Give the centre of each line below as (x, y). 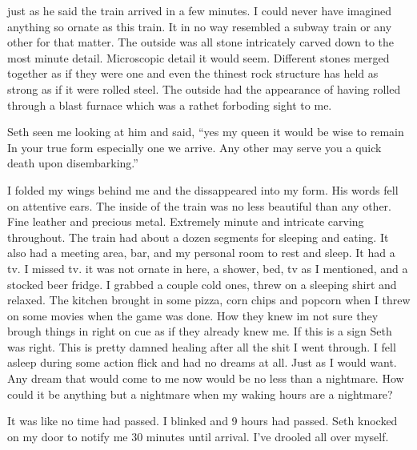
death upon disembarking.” (73, 163)
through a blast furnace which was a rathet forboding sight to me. (170, 104)
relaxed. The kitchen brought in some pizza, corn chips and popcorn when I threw (209, 300)
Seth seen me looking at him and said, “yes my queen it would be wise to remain (206, 132)
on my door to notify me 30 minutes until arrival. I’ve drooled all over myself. (198, 436)
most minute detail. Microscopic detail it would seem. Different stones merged (198, 57)
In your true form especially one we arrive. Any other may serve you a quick (194, 147)
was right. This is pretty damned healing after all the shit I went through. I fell (202, 346)
